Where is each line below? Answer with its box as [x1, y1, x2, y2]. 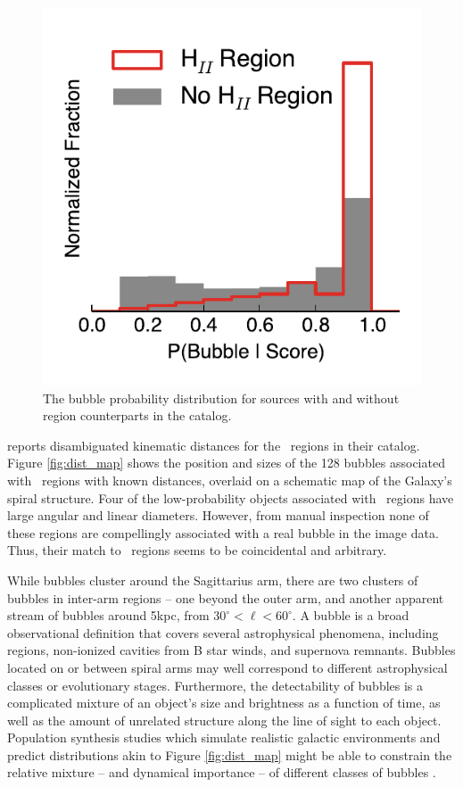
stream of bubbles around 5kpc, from [7, 606, 210, 625]
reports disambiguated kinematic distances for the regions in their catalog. [7, 435, 420, 454]
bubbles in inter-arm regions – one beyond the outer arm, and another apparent [7, 588, 444, 607]
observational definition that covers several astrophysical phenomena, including [7, 623, 439, 642]
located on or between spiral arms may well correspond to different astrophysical [7, 658, 448, 676]
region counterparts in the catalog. [43, 406, 232, 425]
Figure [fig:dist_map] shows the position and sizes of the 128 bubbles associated [7, 453, 445, 472]
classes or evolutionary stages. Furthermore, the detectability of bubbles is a [7, 675, 424, 694]
